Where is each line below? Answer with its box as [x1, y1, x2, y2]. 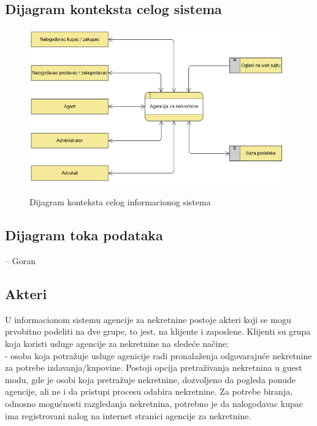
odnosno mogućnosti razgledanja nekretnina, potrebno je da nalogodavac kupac [5, 397, 304, 409]
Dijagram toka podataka [5, 226, 163, 245]
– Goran [5, 254, 36, 267]
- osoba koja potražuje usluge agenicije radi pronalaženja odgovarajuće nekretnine [5, 349, 312, 362]
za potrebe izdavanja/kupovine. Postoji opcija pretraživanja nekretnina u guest [5, 361, 302, 374]
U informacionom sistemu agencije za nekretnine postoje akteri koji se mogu [5, 313, 291, 325]
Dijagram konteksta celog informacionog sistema [29, 196, 211, 208]
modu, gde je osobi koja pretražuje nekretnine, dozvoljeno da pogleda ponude [5, 373, 296, 386]
